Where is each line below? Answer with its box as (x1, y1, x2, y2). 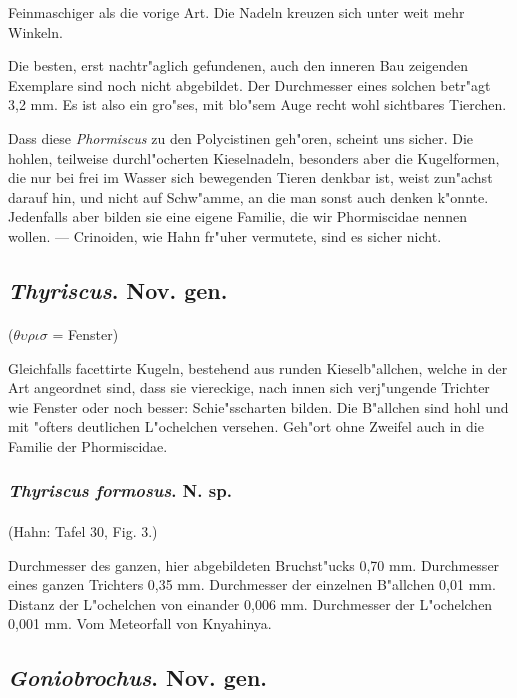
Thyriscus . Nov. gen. (8, 274, 228, 305)
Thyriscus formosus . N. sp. (8, 478, 232, 503)
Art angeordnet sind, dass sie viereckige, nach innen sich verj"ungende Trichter (8, 377, 490, 398)
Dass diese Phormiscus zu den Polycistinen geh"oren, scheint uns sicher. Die (8, 127, 473, 148)
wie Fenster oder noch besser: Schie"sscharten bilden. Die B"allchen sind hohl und (8, 396, 509, 417)
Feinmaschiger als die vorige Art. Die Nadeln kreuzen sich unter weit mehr (8, 2, 465, 22)
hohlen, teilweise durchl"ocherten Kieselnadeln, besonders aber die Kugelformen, (8, 147, 500, 168)
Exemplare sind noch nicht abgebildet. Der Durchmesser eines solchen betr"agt (8, 74, 491, 95)
